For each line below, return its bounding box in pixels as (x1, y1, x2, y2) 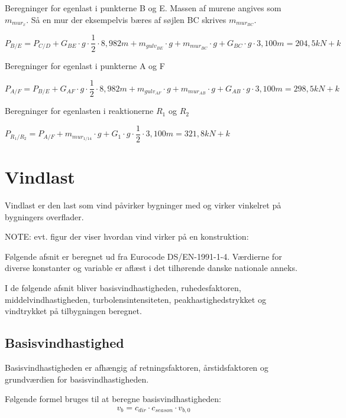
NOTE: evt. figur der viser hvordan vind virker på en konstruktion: (5, 230, 249, 243)
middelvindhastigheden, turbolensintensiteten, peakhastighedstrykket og (5, 293, 266, 305)
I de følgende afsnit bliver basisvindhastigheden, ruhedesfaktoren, (5, 281, 241, 293)
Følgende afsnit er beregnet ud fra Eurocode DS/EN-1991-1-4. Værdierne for (5, 250, 282, 262)
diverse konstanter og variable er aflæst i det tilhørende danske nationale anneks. (5, 262, 298, 274)
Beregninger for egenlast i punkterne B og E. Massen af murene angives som (5, 2, 282, 14)
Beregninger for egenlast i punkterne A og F (5, 59, 165, 71)
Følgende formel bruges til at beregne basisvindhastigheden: (5, 393, 221, 405)
